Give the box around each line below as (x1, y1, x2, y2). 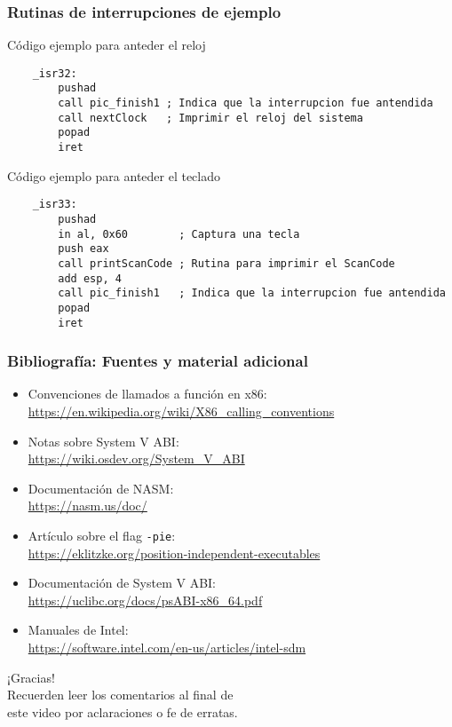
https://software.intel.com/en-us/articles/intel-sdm (28, 638, 306, 657)
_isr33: (32, 198, 77, 211)
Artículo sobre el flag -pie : (28, 526, 176, 545)
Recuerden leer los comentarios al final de (7, 685, 234, 704)
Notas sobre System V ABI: (28, 431, 179, 450)
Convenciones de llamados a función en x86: (28, 384, 267, 403)
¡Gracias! (7, 668, 55, 686)
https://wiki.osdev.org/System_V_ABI (28, 449, 245, 468)
